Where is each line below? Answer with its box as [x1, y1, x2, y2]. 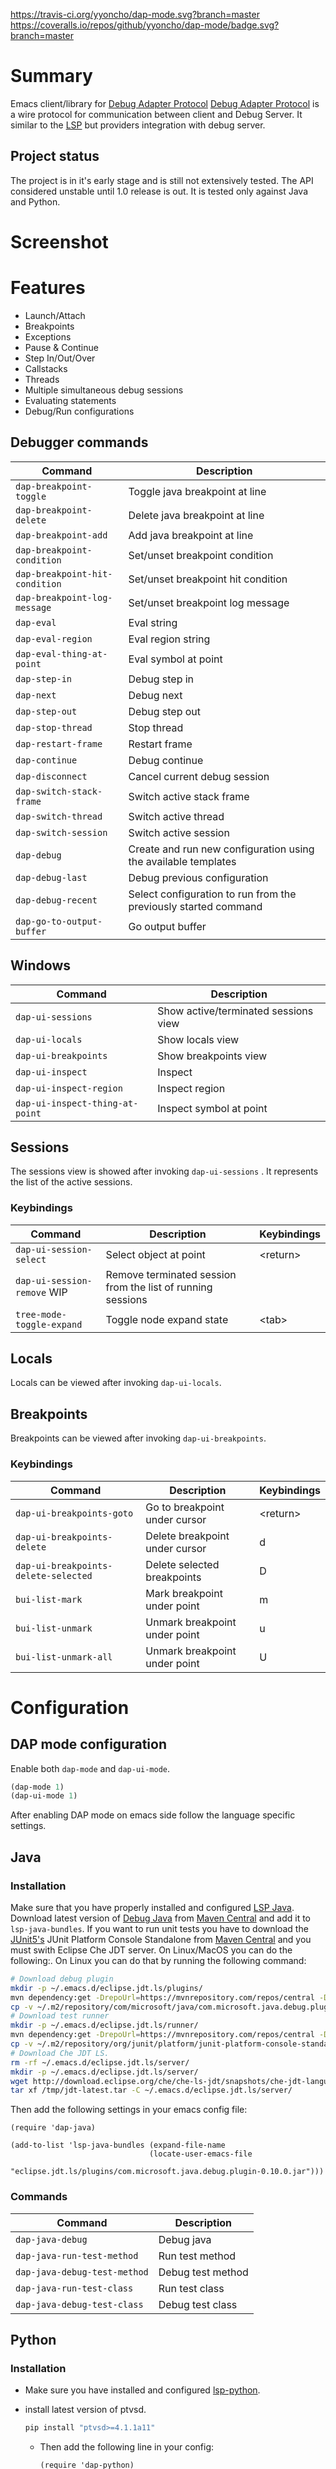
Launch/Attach [24, 309, 86, 321]
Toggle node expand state [105, 1312, 229, 1326]
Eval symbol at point [128, 652, 223, 666]
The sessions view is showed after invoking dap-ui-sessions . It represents [10, 1165, 319, 1178]
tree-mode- [15, 1309, 67, 1320]
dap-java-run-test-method [15, 2250, 139, 2261]
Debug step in [128, 672, 195, 686]
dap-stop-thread [15, 722, 93, 733]
